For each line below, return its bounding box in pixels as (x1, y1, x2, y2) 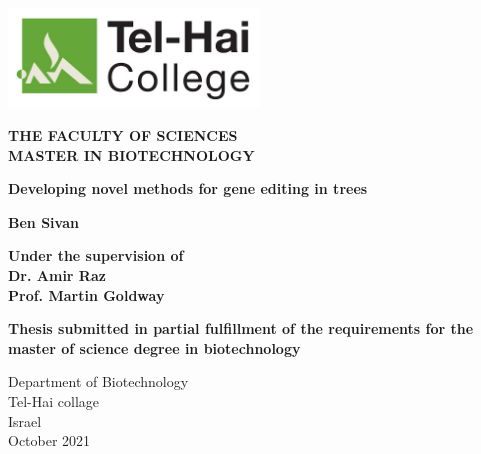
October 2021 (8, 430, 91, 451)
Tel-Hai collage (8, 390, 99, 411)
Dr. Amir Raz (8, 264, 106, 285)
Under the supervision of (8, 245, 184, 266)
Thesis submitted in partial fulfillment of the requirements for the (8, 318, 474, 339)
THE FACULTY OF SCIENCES (8, 125, 238, 146)
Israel (8, 410, 42, 431)
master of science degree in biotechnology (8, 337, 301, 358)
